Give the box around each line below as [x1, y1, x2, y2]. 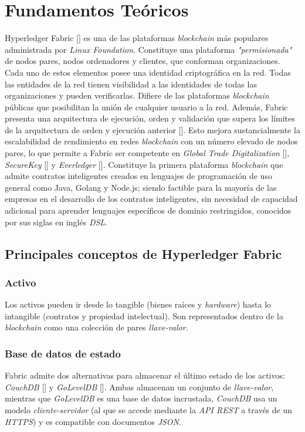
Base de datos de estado [5, 346, 121, 360]
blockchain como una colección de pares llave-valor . [5, 321, 188, 333]
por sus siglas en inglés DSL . [5, 215, 108, 228]
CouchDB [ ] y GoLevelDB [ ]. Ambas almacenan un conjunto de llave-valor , [5, 380, 274, 393]
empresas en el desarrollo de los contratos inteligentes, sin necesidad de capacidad [5, 193, 298, 205]
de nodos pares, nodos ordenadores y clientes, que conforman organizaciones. [5, 55, 280, 67]
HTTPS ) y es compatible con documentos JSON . [5, 415, 181, 427]
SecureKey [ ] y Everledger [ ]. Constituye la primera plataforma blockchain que [5, 158, 283, 170]
